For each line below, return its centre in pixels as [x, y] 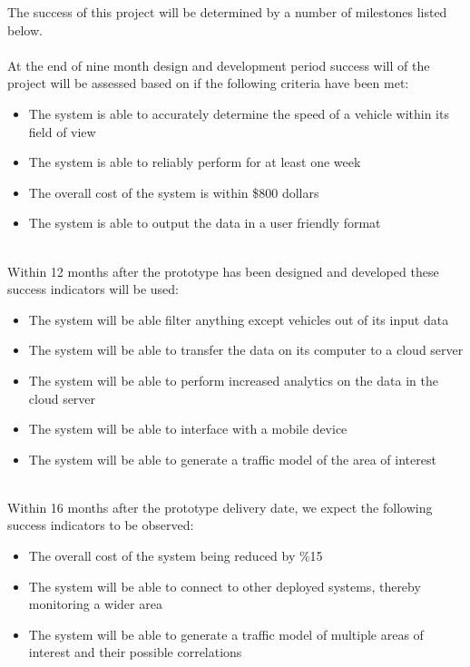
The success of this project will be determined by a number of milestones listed [227, 12]
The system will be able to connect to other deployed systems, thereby [225, 586]
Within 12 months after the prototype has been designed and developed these [223, 271]
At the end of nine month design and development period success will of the [219, 65]
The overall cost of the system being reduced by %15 [176, 556]
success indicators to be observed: [101, 525]
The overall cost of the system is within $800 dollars [174, 192]
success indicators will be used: [93, 289]
